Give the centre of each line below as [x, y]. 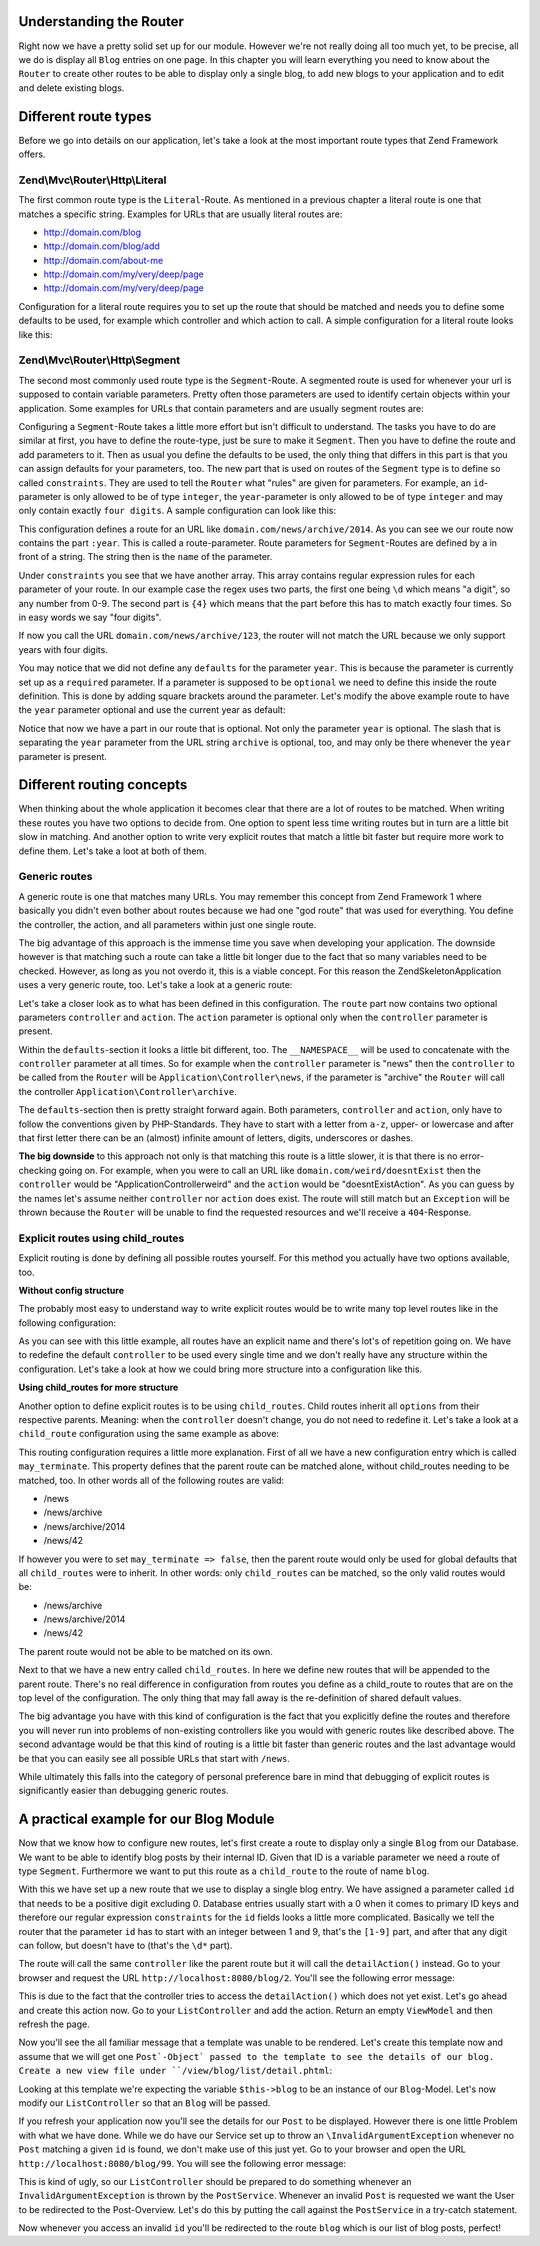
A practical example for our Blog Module [146, 1819]
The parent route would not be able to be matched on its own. [146, 1651]
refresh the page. [54, 2024]
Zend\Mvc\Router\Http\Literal [92, 180]
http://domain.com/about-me [103, 260]
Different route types [85, 116]
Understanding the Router [101, 21]
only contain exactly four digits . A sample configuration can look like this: [177, 511]
